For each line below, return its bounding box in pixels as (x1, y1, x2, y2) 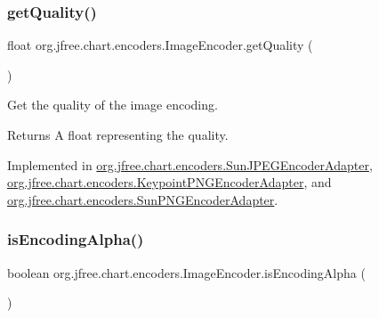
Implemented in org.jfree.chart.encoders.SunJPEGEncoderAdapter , (7, 155, 373, 174)
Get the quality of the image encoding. (7, 95, 218, 114)
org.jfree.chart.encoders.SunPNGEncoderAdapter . (7, 190, 278, 208)
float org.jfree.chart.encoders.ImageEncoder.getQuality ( (7, 36, 313, 54)
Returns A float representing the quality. (7, 126, 229, 143)
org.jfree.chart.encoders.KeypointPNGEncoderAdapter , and (7, 173, 332, 192)
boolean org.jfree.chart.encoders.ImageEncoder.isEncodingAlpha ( (7, 263, 366, 281)
